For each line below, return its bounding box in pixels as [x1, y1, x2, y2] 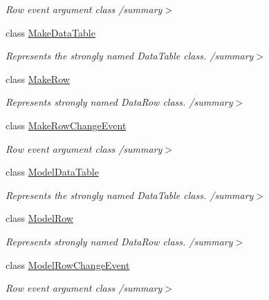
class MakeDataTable [6, 25, 95, 39]
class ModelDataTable [6, 165, 99, 179]
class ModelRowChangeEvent [6, 257, 130, 272]
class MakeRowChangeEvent [6, 118, 127, 132]
